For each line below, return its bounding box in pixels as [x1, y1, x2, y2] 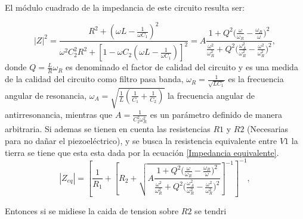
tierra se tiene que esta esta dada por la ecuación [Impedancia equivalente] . [5, 146, 279, 158]
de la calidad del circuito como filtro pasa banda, [5, 73, 184, 85]
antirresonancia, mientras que [5, 108, 113, 120]
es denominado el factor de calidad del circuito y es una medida [66, 61, 298, 73]
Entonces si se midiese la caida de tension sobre [5, 205, 179, 217]
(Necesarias [247, 123, 289, 135]
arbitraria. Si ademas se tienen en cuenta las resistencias [5, 123, 211, 135]
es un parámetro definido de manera [150, 108, 282, 120]
